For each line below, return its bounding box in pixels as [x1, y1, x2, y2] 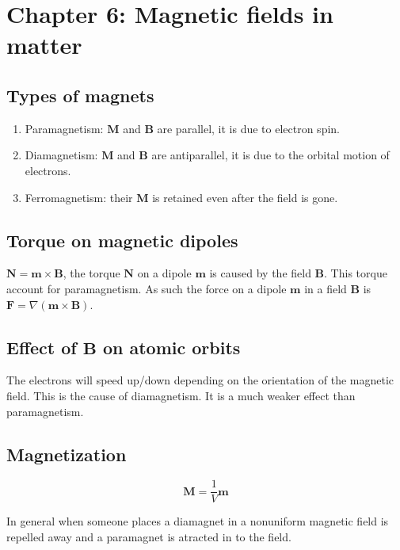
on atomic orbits [102, 334, 241, 359]
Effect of [6, 334, 77, 359]
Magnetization [6, 441, 127, 466]
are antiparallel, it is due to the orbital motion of [151, 147, 390, 163]
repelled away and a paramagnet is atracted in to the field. [6, 528, 291, 544]
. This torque [324, 265, 387, 281]
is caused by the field [209, 265, 311, 281]
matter [6, 29, 82, 61]
